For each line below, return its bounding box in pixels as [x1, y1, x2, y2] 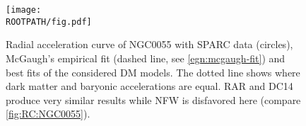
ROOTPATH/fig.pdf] [6, 16, 92, 27]
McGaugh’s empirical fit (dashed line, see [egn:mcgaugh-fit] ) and [6, 50, 286, 65]
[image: [6, 5, 42, 15]
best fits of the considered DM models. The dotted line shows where [6, 64, 300, 79]
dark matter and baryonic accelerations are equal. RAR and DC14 [6, 79, 293, 93]
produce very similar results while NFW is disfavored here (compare [6, 92, 301, 107]
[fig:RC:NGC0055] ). [6, 106, 90, 121]
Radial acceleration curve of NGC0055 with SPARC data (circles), [6, 37, 293, 52]
